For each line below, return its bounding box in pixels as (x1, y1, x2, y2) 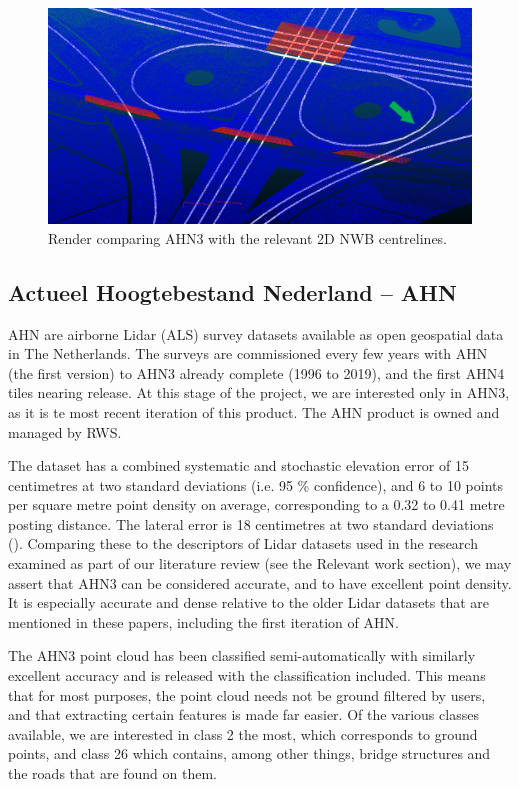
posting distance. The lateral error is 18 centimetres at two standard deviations (8, 513, 494, 534)
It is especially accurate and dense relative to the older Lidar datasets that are (8, 592, 490, 613)
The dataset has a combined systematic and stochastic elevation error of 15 (8, 455, 469, 476)
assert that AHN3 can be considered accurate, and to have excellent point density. (8, 572, 512, 593)
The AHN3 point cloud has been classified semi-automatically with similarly (8, 645, 476, 666)
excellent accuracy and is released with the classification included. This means (8, 665, 486, 686)
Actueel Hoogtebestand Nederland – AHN (8, 276, 457, 307)
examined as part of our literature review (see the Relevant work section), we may (8, 553, 512, 574)
